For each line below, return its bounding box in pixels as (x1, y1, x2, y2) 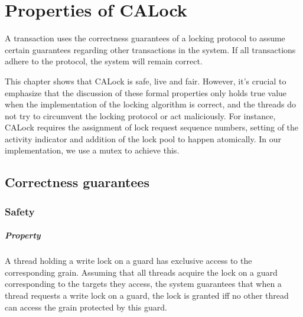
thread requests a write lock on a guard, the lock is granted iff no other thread (5, 289, 289, 302)
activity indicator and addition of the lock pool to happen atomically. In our (5, 132, 281, 145)
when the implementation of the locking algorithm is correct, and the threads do (5, 98, 297, 110)
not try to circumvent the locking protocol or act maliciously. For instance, (5, 109, 276, 122)
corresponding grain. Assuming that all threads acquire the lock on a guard (5, 266, 278, 278)
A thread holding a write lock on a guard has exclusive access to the (5, 254, 252, 267)
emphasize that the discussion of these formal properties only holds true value (5, 86, 287, 99)
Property (5, 229, 41, 241)
